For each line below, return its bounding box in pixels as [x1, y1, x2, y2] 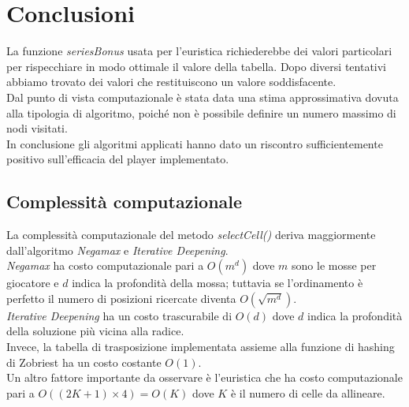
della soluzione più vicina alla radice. [6, 323, 184, 339]
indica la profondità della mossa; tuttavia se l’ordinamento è [72, 274, 363, 291]
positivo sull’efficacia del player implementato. [6, 151, 229, 167]
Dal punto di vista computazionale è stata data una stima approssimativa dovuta [6, 88, 399, 105]
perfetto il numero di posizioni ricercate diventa [6, 289, 236, 306]
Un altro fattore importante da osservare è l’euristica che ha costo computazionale [6, 369, 403, 386]
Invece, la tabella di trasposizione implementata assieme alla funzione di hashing [6, 338, 395, 355]
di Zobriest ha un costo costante [6, 353, 162, 370]
